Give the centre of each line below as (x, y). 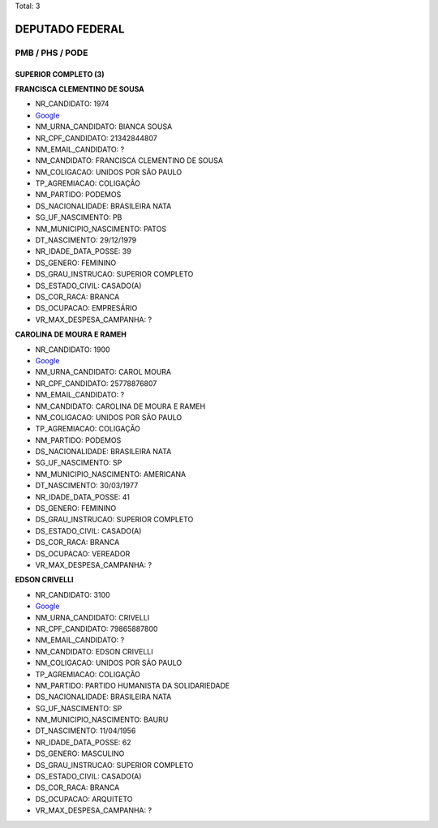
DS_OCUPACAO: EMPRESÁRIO (86, 308)
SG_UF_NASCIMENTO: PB (79, 217)
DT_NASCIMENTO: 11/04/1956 (86, 731)
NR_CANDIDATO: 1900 (73, 350)
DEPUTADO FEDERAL (70, 29)
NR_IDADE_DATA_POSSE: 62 (83, 742)
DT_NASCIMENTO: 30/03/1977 (87, 486)
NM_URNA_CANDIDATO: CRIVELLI (92, 617)
